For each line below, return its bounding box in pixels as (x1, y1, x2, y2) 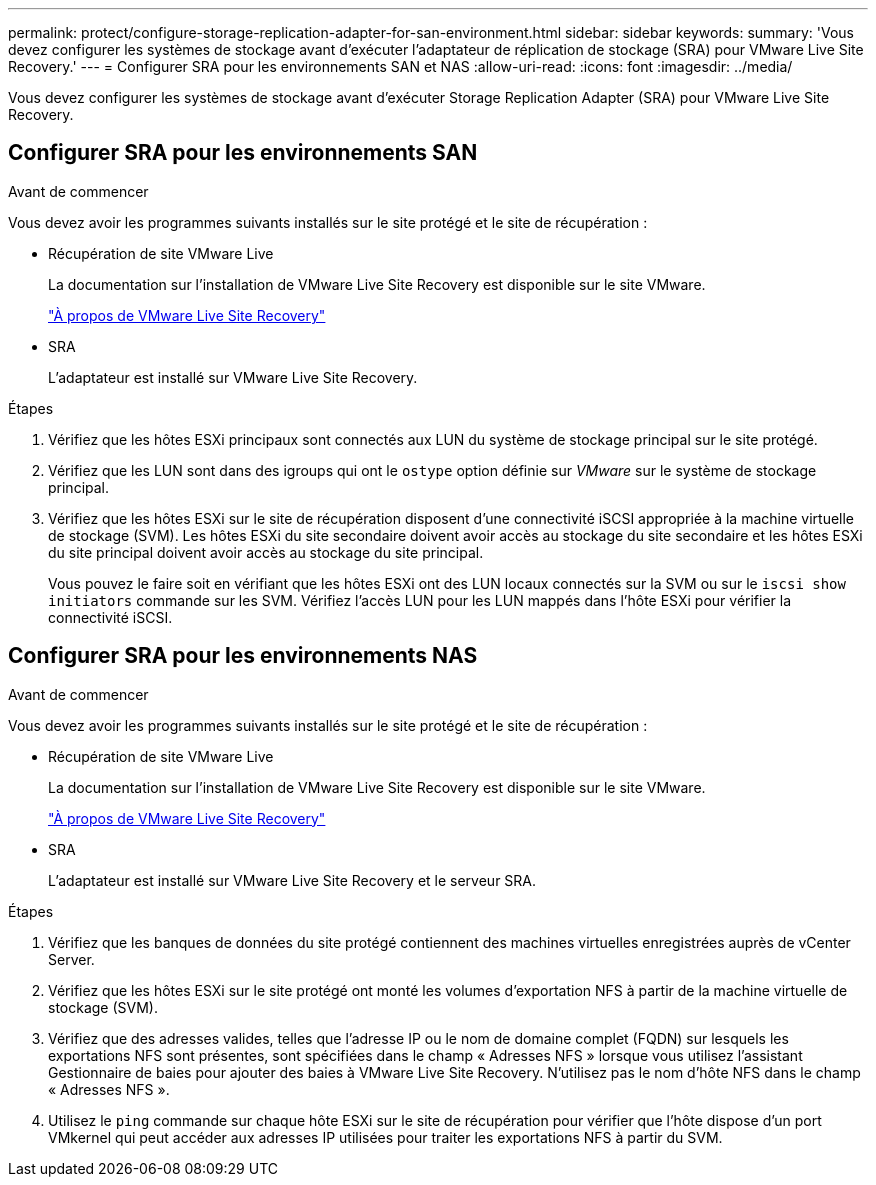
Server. (48, 950, 95, 968)
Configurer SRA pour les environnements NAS (8, 643, 478, 669)
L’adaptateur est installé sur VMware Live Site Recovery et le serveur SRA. (48, 871, 537, 889)
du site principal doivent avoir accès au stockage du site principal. (48, 543, 484, 561)
